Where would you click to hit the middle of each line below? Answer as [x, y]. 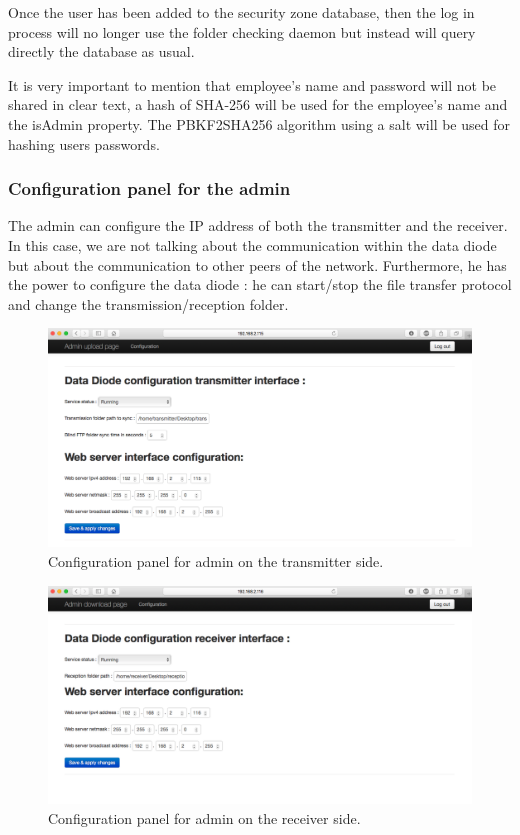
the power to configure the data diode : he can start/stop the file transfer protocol [260, 284]
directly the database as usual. [101, 51]
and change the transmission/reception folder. [148, 303]
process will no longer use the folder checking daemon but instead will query [242, 31]
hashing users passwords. [84, 143]
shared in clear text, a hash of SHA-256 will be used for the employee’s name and [258, 104]
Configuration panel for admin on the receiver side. [204, 817]
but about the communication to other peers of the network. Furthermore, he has [257, 264]
